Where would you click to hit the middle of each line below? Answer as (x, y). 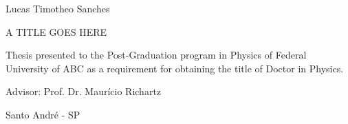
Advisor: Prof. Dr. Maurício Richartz (84, 91)
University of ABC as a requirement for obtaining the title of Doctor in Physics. (175, 68)
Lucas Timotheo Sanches (58, 8)
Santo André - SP (43, 114)
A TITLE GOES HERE (56, 31)
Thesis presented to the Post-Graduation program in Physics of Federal (156, 55)
